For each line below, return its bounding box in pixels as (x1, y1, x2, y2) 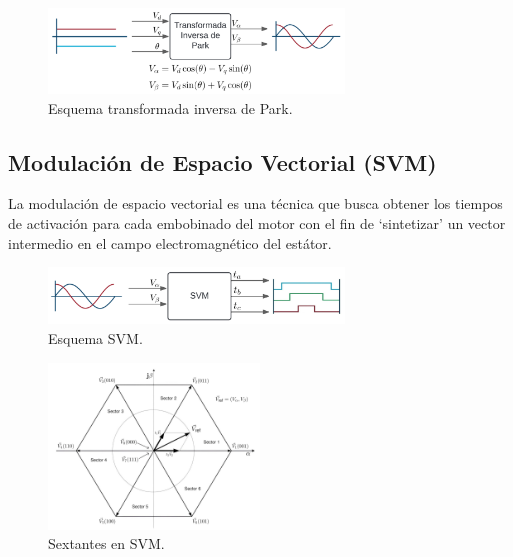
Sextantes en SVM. (48, 533, 165, 554)
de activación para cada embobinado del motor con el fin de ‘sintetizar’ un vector (8, 213, 506, 234)
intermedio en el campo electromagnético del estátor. (8, 232, 332, 253)
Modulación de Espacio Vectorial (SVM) (8, 146, 437, 177)
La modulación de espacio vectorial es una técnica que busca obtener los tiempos (8, 193, 503, 214)
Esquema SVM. (48, 327, 143, 348)
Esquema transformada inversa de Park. (48, 97, 293, 118)
